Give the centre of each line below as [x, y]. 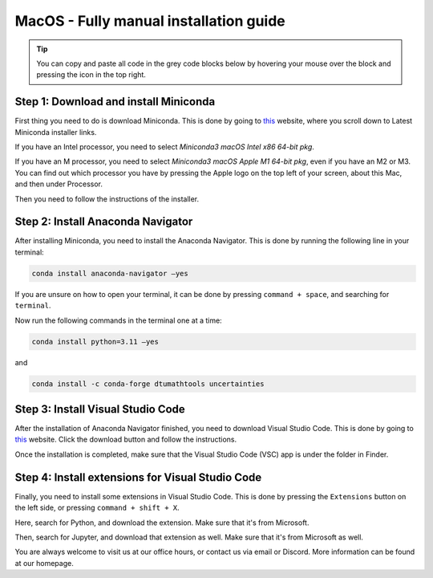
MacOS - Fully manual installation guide [150, 21]
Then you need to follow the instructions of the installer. [107, 199]
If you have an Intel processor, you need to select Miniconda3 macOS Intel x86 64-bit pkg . [164, 147]
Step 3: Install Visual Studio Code [100, 409]
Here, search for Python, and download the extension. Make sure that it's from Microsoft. [162, 523]
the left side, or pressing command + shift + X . [97, 508]
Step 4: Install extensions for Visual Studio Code [138, 477]
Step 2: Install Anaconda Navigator [104, 222]
